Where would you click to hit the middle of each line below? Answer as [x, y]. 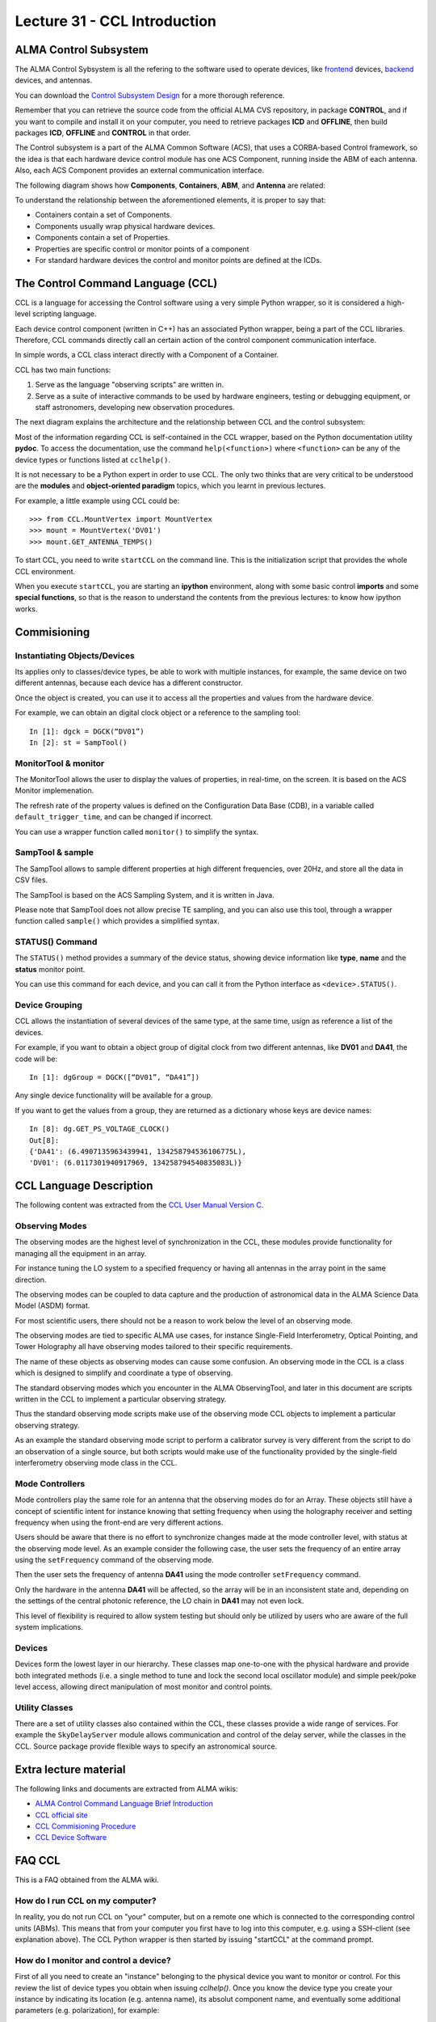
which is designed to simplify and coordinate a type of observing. [124, 1373]
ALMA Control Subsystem [82, 50]
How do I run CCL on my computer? [86, 1901]
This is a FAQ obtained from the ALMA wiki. [87, 1880]
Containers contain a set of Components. [104, 215]
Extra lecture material [70, 1769]
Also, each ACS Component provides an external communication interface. [140, 171]
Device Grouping [48, 1005]
